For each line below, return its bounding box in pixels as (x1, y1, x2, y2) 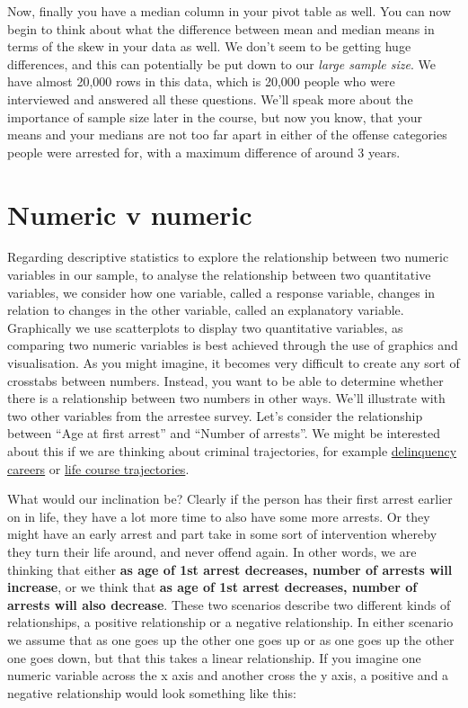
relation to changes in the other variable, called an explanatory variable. (7, 300, 404, 319)
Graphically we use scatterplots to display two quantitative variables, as (7, 318, 403, 336)
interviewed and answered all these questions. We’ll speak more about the (7, 89, 413, 108)
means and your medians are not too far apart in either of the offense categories (7, 125, 447, 144)
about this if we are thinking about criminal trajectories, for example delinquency (7, 442, 457, 460)
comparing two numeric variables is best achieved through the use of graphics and (7, 336, 458, 354)
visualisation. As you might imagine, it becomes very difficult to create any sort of (7, 354, 460, 372)
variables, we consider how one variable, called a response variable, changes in (7, 282, 436, 301)
